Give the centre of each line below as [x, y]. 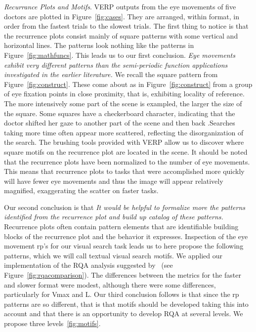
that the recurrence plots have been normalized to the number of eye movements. [127, 161]
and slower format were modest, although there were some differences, [110, 284]
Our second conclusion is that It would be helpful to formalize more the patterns [125, 207]
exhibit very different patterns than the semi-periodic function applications [116, 64]
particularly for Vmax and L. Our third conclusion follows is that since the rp [122, 294]
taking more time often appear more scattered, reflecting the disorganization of [124, 132]
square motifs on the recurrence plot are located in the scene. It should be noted [126, 151]
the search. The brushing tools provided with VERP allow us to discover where [124, 142]
